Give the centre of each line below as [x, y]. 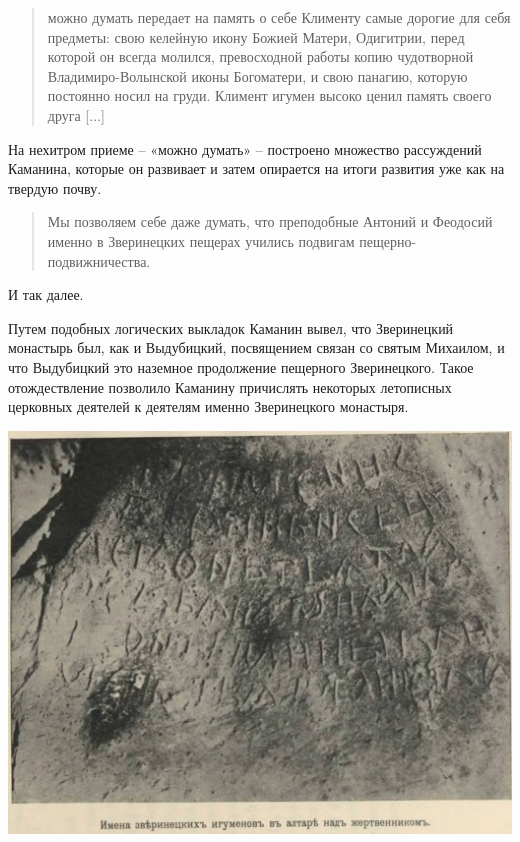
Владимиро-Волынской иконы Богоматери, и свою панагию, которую [257, 75]
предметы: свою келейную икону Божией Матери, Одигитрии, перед [256, 36]
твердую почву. [55, 187]
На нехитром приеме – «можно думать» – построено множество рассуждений [245, 148]
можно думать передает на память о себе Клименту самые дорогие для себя [279, 17]
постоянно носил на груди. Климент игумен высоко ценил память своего [269, 95]
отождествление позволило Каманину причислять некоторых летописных [230, 386]
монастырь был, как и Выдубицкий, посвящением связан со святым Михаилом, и [256, 347]
